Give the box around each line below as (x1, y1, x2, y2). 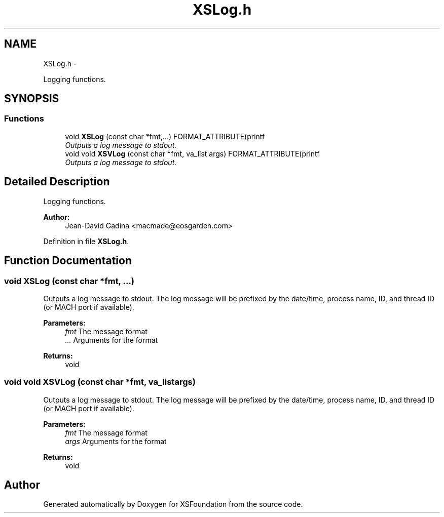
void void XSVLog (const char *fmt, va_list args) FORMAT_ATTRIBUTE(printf (65, 149, 320, 158)
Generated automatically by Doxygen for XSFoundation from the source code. (43, 500, 303, 509)
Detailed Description (4, 175, 110, 188)
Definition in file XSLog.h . (43, 236, 129, 246)
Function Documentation (4, 254, 132, 267)
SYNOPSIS (4, 92, 59, 105)
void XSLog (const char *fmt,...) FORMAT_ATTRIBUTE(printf (65, 132, 265, 141)
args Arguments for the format (65, 436, 167, 446)
